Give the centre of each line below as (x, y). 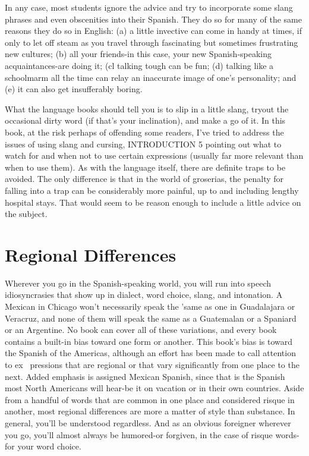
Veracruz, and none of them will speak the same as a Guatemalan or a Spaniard (151, 318)
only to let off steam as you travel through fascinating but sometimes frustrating (152, 42)
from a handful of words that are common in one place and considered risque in (150, 399)
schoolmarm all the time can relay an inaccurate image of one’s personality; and (151, 77)
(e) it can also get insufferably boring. (74, 89)
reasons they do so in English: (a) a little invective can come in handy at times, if (153, 31)
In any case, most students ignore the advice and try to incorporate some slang (149, 7)
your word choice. (49, 446)
